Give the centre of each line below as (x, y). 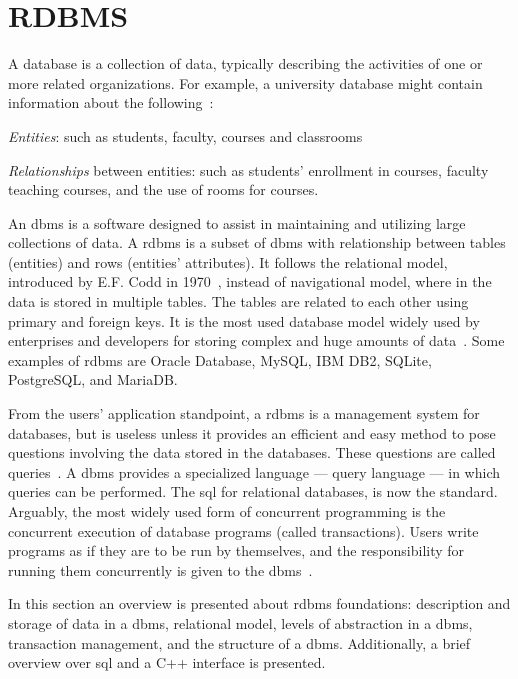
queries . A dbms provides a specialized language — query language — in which (254, 471)
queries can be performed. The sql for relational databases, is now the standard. (253, 491)
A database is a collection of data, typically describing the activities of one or (245, 63)
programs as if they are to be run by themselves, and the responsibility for (236, 550)
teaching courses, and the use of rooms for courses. (163, 189)
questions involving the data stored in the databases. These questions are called (252, 452)
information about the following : (111, 102)
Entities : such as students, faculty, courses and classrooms (185, 135)
